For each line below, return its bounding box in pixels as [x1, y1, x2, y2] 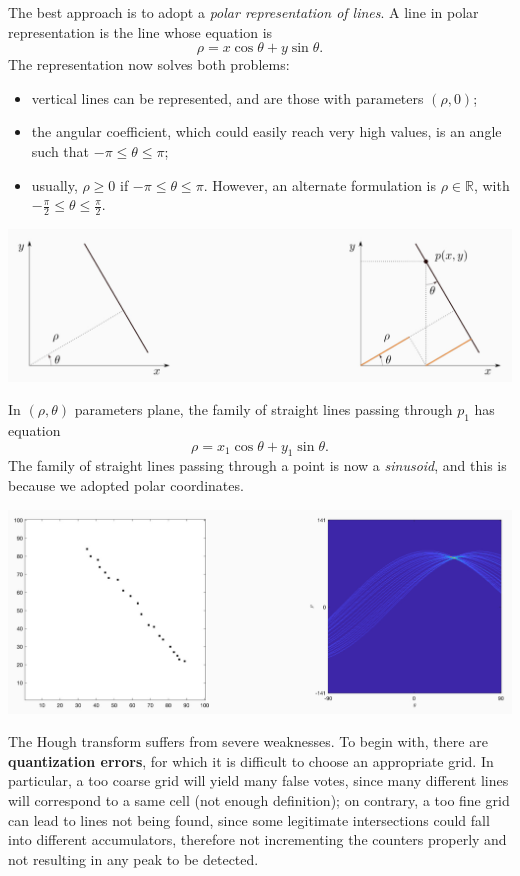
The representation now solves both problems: [8, 54, 290, 75]
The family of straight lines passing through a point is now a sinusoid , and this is [8, 455, 507, 476]
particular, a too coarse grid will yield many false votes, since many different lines [8, 770, 509, 791]
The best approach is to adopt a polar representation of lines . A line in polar [8, 2, 479, 22]
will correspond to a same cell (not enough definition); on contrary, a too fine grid [8, 790, 510, 810]
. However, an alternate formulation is [203, 174, 436, 195]
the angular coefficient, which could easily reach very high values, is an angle [31, 121, 502, 142]
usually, [31, 174, 78, 195]
